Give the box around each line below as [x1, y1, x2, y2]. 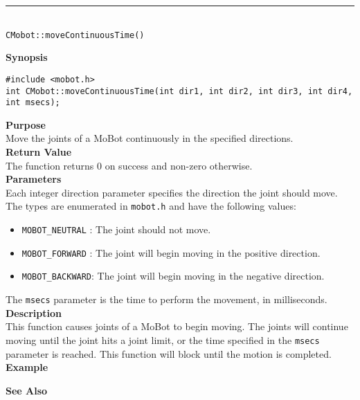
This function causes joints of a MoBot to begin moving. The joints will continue [6, 319, 348, 334]
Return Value [6, 145, 72, 158]
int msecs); [6, 98, 60, 108]
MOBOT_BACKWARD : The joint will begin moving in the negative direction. [21, 269, 325, 283]
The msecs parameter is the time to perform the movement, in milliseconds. [6, 292, 327, 306]
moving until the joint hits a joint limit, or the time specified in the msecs [6, 332, 320, 347]
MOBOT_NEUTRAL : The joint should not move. [21, 222, 211, 237]
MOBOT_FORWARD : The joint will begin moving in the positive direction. [21, 245, 321, 260]
